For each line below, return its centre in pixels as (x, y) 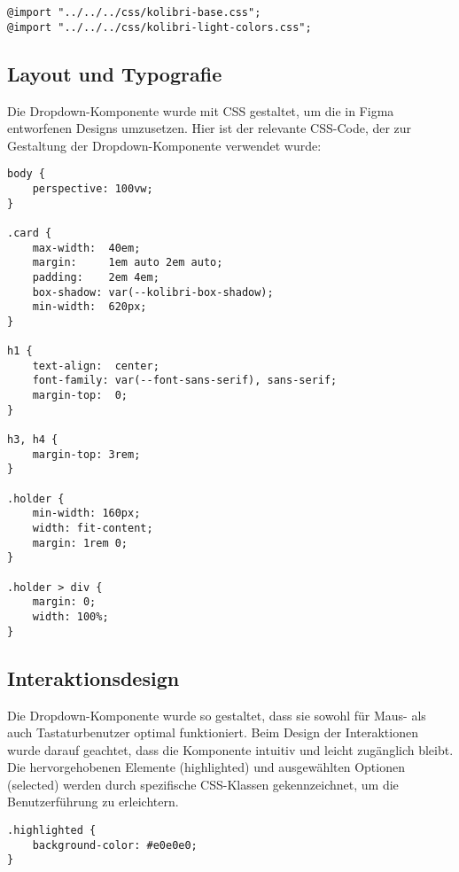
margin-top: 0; (80, 396)
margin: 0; (64, 602)
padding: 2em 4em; (96, 277)
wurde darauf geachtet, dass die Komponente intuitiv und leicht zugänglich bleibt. (230, 749)
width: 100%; (70, 616)
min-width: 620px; (89, 307)
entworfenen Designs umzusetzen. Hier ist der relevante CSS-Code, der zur (210, 128)
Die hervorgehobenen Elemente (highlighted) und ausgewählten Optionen (206, 767)
